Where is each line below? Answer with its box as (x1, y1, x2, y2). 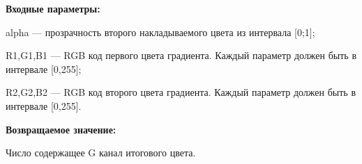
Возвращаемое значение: (6, 122, 116, 136)
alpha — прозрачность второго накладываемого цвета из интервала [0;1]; (6, 24, 315, 39)
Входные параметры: (6, 1, 100, 15)
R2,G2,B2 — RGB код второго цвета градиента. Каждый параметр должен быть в (6, 85, 356, 99)
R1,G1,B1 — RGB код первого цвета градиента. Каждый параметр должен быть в (6, 48, 357, 63)
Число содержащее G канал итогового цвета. (6, 145, 196, 160)
